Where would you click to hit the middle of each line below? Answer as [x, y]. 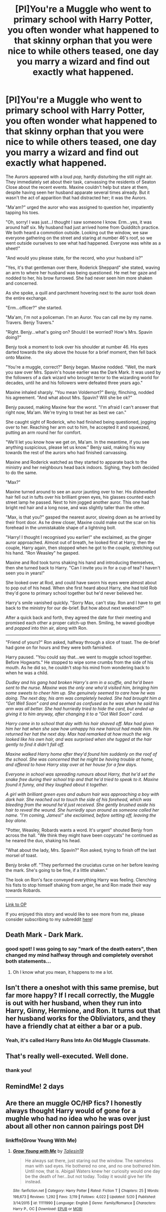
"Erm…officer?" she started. [34, 307]
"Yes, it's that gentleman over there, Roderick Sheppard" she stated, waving [83, 267]
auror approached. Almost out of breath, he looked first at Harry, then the [80, 542]
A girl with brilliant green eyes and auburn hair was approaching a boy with [83, 794]
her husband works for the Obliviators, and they [81, 1018]
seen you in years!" [25, 573]
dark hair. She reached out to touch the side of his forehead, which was [79, 799]
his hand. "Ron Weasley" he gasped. [43, 553]
